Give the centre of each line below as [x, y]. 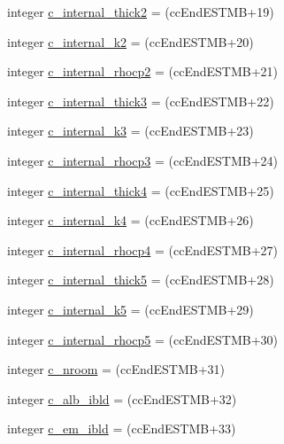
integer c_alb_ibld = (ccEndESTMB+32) [122, 398]
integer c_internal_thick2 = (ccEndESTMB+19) [141, 12]
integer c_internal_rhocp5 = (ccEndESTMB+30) [143, 339]
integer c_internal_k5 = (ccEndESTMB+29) [130, 309]
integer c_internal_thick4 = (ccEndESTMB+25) [141, 190]
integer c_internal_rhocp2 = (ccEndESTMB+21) [143, 71]
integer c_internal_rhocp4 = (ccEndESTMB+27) [143, 249]
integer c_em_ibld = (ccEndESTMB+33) [122, 428]
